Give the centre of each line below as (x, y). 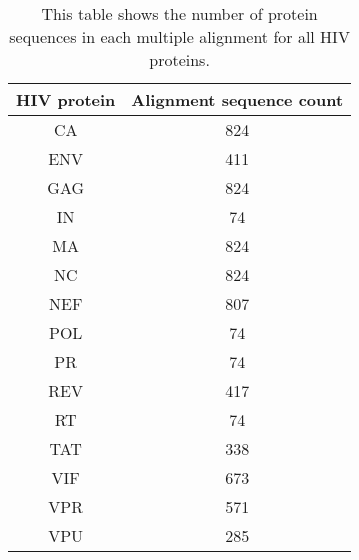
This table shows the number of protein (179, 13)
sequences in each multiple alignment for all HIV (179, 36)
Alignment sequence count (237, 99)
